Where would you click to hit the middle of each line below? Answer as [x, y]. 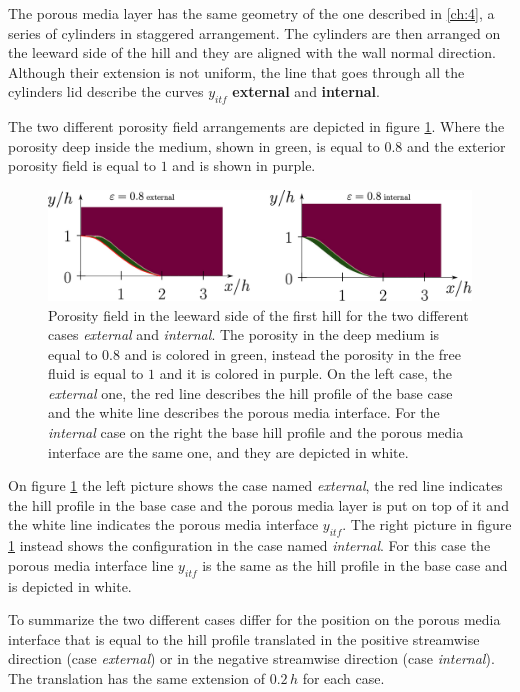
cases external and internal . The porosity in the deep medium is [244, 334]
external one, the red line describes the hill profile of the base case [250, 392]
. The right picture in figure [427, 524]
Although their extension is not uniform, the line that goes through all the [236, 71]
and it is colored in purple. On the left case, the [305, 373]
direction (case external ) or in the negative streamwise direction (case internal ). [251, 658]
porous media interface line [91, 564]
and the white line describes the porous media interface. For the [244, 412]
